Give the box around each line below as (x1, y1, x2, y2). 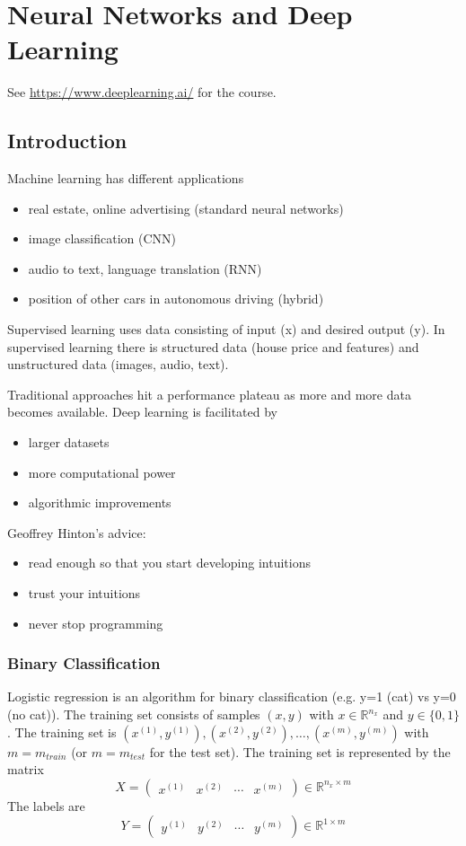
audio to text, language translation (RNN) (28, 259, 262, 278)
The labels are (7, 796, 85, 815)
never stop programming (28, 613, 163, 632)
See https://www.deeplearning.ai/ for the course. (7, 83, 277, 101)
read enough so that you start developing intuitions (28, 553, 311, 572)
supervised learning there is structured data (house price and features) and (7, 337, 419, 356)
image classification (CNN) (28, 229, 177, 248)
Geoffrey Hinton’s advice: (7, 523, 146, 542)
